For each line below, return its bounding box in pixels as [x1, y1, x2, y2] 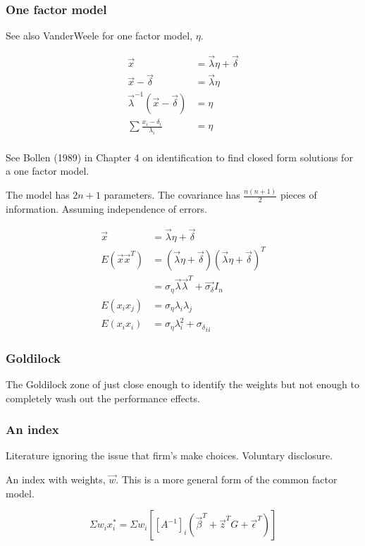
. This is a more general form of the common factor [116, 472, 338, 486]
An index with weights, [6, 472, 106, 486]
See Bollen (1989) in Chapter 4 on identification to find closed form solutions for [6, 149, 353, 164]
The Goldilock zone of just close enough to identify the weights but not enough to [6, 377, 359, 391]
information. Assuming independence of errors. [6, 201, 207, 216]
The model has [6, 187, 70, 202]
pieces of [280, 187, 317, 202]
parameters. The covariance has [104, 187, 240, 202]
